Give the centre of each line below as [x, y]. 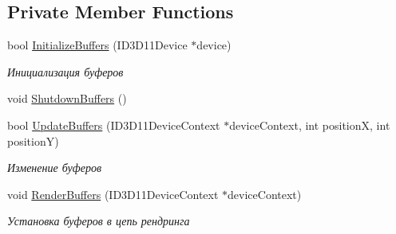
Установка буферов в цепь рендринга [99, 221]
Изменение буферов [55, 168]
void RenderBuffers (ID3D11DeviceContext [113, 194]
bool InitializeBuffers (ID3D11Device [97, 45]
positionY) [33, 140]
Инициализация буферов [65, 71]
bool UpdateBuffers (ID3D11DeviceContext [114, 125]
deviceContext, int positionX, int [310, 125]
